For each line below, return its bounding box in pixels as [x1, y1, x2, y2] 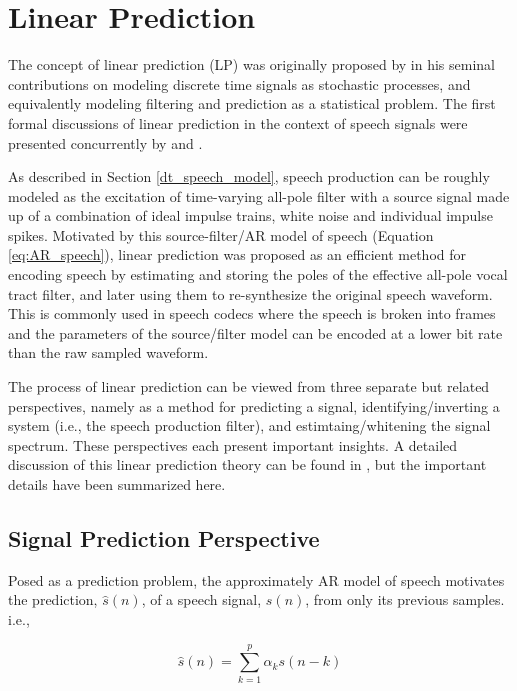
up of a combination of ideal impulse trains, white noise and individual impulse [8, 205, 493, 226]
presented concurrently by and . [8, 132, 203, 153]
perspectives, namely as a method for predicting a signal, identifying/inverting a [8, 395, 500, 416]
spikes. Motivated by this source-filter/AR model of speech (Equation [8, 224, 434, 245]
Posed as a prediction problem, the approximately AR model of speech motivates [8, 569, 505, 590]
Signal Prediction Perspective [8, 522, 320, 553]
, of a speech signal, [141, 589, 262, 610]
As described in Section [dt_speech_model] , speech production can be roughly [8, 166, 490, 187]
